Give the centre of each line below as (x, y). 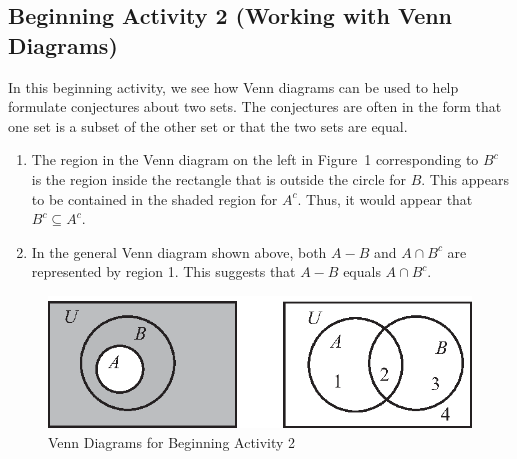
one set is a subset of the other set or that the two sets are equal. (208, 125)
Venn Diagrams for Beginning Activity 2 (172, 441)
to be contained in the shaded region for (154, 198)
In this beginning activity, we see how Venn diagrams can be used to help (233, 86)
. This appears (465, 178)
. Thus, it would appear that (385, 198)
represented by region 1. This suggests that (163, 271)
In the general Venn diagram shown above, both (179, 251)
